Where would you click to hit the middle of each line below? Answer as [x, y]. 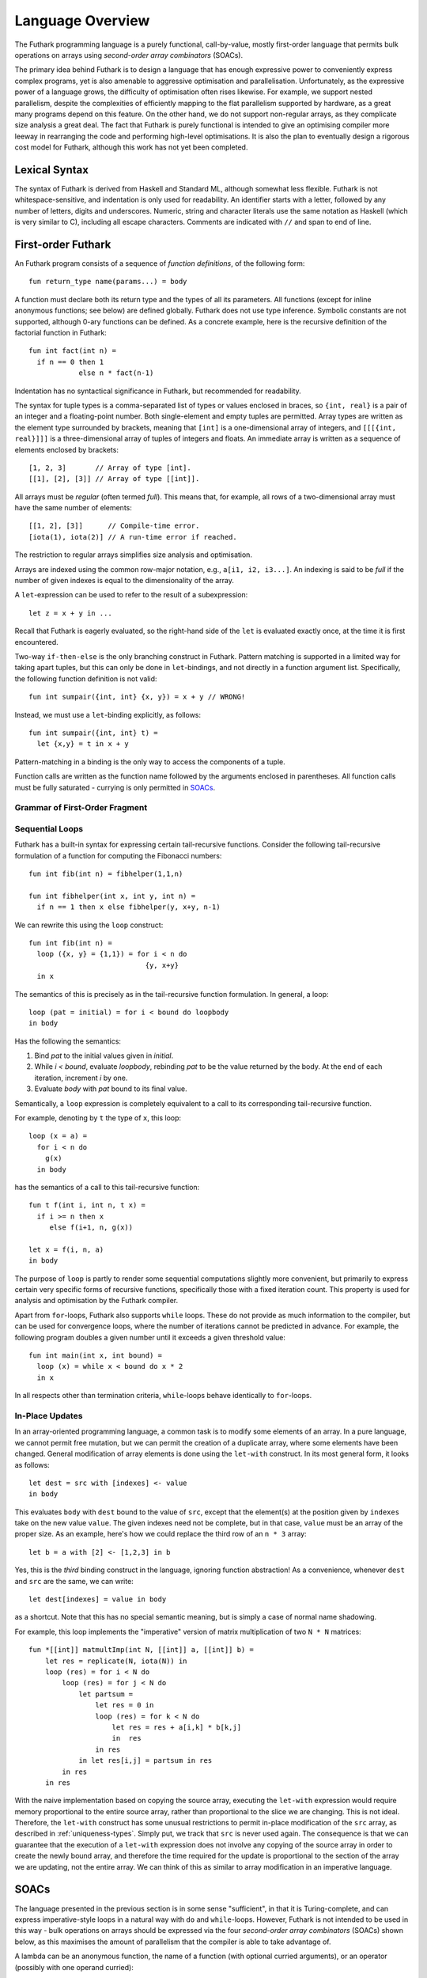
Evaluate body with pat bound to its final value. [111, 1089]
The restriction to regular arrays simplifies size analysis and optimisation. [134, 555]
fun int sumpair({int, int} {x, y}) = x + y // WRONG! [137, 697]
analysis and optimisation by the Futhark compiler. [96, 1301]
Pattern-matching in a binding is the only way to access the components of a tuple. [150, 762]
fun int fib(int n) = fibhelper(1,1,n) [106, 873]
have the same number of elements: [73, 508]
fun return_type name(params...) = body [108, 282]
